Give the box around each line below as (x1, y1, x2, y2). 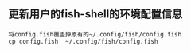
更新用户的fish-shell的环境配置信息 (8, 7, 183, 21)
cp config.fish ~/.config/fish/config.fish (8, 37, 158, 45)
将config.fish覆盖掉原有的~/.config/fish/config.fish (8, 30, 182, 38)
